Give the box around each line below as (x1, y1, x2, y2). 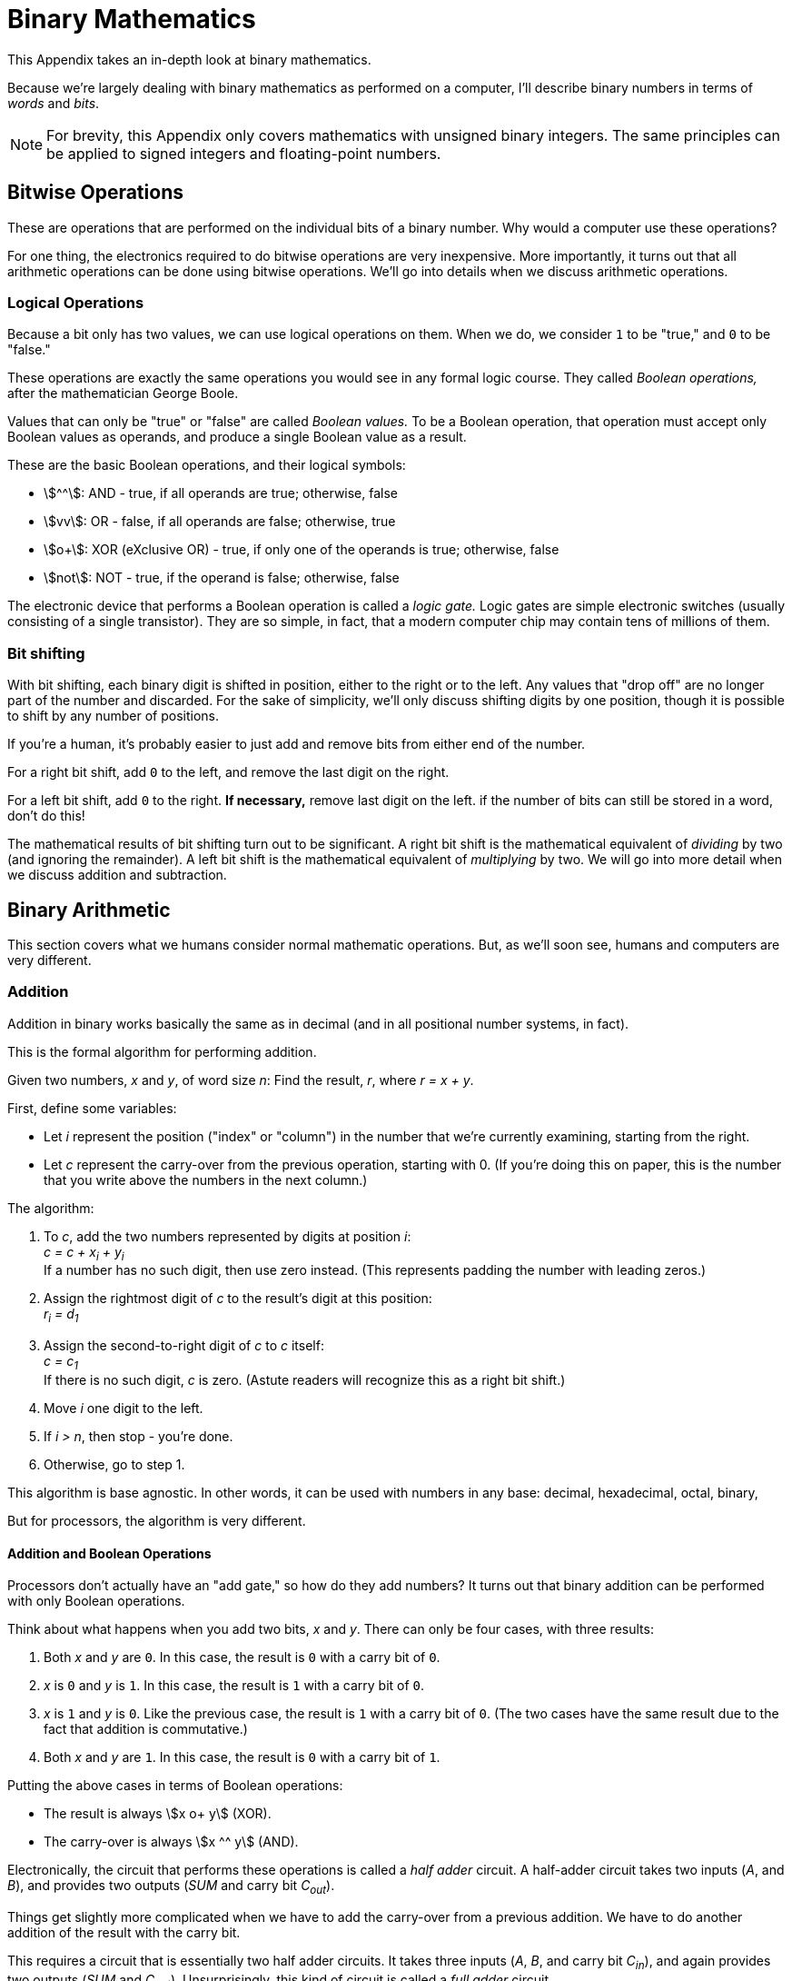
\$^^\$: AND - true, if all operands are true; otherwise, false (44, 485, 399, 502)
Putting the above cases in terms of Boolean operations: (7, 1777, 343, 1794)
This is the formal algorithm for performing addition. (7, 1043, 317, 1060)
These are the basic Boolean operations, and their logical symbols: (7, 457, 406, 473)
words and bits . (7, 95, 100, 111)
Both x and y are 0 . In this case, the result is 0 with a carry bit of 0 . (44, 1649, 441, 1666)
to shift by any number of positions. (7, 708, 219, 724)
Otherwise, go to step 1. (44, 1457, 185, 1473)
